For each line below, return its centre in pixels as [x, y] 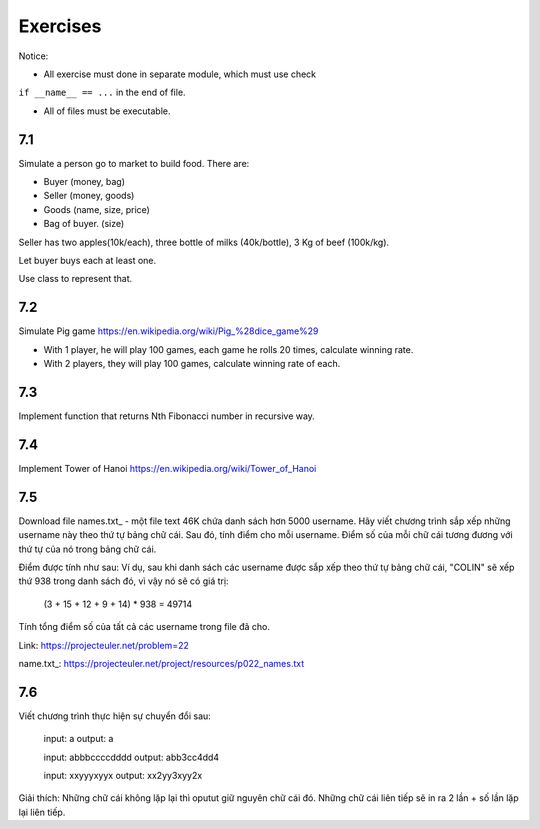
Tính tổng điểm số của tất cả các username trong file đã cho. [144, 627]
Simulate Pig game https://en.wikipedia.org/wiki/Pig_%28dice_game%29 [168, 331]
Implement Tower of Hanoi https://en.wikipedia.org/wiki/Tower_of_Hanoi [167, 468]
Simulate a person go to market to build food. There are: [134, 163]
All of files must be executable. [107, 111]
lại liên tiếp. [42, 812]
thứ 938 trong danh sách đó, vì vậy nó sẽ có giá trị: [123, 581]
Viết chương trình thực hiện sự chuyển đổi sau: [115, 716]
